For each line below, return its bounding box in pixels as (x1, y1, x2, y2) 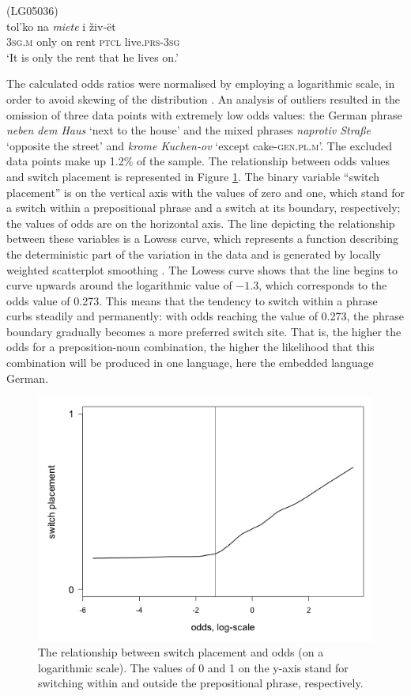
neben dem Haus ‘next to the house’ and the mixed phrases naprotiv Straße (6, 122, 371, 138)
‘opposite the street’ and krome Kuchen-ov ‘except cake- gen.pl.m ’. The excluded (6, 137, 392, 153)
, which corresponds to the (258, 277, 387, 293)
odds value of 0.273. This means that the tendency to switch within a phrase (6, 292, 378, 308)
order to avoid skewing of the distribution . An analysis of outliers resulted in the (6, 90, 401, 107)
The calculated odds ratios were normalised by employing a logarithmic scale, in (6, 75, 395, 92)
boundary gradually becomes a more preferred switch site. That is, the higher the (6, 323, 402, 339)
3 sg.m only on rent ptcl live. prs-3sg (6, 33, 180, 50)
